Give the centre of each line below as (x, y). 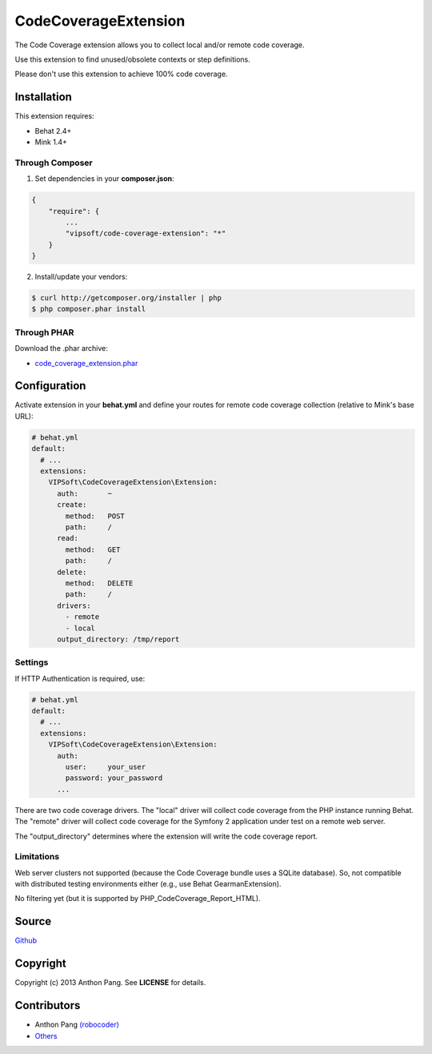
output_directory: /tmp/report (118, 639)
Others (46, 1036)
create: (72, 505)
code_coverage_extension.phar (86, 363)
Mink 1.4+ (51, 142)
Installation (43, 97)
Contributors (48, 1006)
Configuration (50, 386)
